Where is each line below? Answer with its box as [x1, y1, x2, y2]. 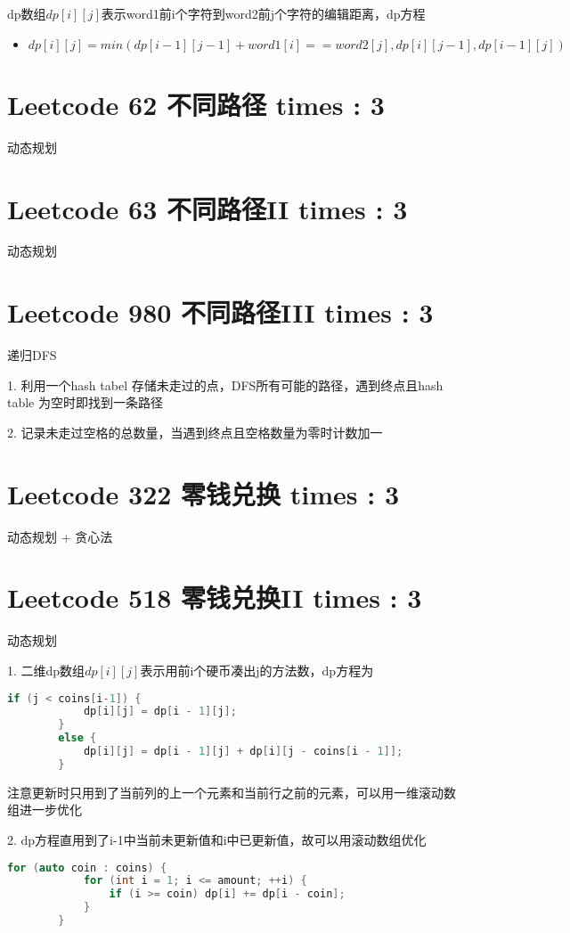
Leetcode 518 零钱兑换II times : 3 [7, 579, 422, 616]
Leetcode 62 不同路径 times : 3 [7, 86, 385, 122]
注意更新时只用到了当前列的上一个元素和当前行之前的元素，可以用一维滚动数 [7, 782, 456, 801]
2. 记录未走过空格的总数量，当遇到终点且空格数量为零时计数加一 [7, 422, 383, 441]
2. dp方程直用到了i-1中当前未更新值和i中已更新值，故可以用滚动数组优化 [7, 831, 427, 848]
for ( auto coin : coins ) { [7, 861, 167, 874]
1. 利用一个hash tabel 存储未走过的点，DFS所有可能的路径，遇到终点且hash [7, 375, 444, 394]
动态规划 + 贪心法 [7, 527, 113, 545]
